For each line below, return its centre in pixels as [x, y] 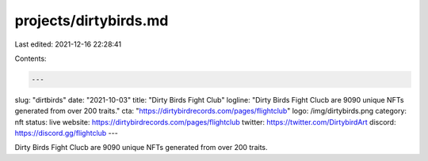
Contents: [31, 58]
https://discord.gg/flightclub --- [66, 133]
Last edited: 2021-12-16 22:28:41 [68, 44]
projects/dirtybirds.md [92, 21]
